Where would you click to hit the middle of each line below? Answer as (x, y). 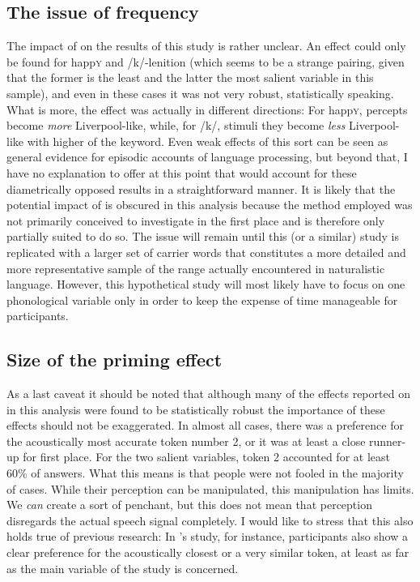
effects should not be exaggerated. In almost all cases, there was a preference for (205, 425)
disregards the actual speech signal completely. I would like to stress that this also (210, 520)
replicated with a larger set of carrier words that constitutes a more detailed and (206, 252)
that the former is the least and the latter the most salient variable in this (190, 77)
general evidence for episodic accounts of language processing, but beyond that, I (207, 157)
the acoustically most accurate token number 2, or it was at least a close (186, 441)
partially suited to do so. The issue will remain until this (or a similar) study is (203, 236)
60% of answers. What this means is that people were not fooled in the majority (205, 473)
